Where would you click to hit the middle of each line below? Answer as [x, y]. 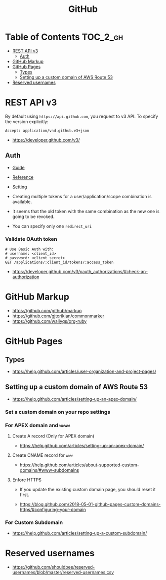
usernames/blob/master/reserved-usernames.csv [63, 573]
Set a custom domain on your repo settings [58, 412]
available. [22, 202]
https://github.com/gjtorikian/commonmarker [58, 316]
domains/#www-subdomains [49, 470]
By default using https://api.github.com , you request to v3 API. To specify [82, 116]
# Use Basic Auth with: [30, 249]
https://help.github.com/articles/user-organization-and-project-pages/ [84, 371]
